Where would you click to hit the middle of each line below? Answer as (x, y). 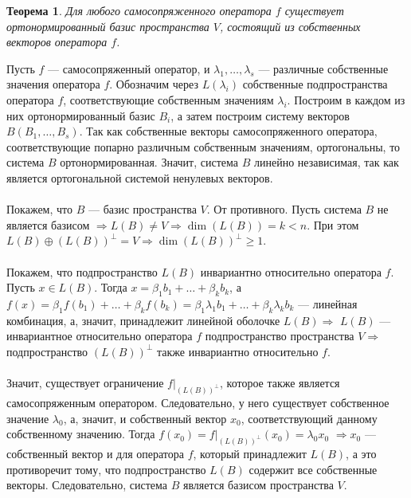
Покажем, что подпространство (82, 271)
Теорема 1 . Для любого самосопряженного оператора (139, 10)
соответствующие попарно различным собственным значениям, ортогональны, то (204, 146)
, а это (361, 453)
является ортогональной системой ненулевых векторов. (140, 177)
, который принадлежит (250, 453)
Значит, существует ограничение (85, 383)
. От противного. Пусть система (284, 209)
